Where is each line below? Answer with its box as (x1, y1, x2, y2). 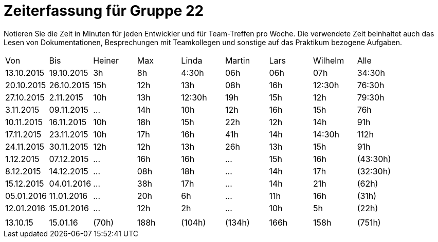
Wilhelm (313, 55, 344, 66)
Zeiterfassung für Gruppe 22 (4, 2, 204, 19)
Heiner (93, 55, 119, 66)
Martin (225, 55, 250, 66)
